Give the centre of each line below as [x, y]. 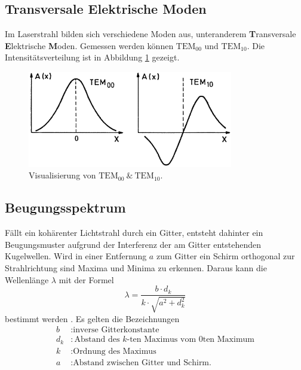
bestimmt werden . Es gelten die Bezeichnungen [92, 318]
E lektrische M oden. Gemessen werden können [89, 45]
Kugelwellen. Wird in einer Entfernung [76, 256]
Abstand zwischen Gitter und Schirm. [142, 363]
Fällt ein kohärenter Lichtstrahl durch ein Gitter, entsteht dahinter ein [134, 233]
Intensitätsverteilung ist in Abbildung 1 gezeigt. [92, 57]
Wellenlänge [27, 279]
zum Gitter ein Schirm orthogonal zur [225, 256]
